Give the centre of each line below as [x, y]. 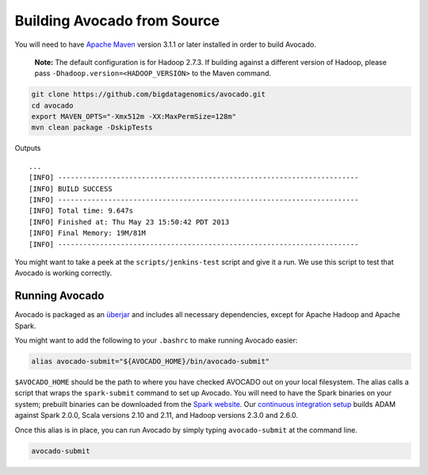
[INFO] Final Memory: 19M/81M [88, 233]
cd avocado [52, 105]
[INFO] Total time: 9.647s [81, 211]
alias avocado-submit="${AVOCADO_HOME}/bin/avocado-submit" [151, 362]
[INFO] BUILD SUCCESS [71, 189]
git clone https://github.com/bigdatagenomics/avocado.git [148, 94]
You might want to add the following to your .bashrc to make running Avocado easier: [156, 340]
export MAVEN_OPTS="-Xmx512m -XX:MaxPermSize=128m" [134, 117]
